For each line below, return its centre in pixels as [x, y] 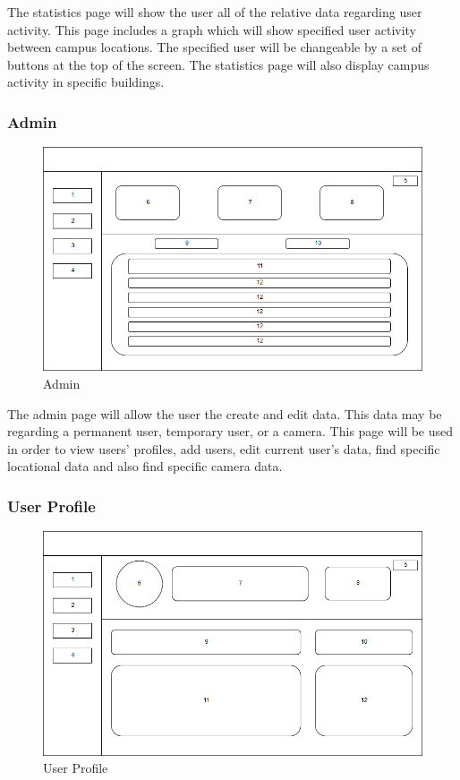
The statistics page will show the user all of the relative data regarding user [215, 12]
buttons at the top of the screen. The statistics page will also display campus [218, 64]
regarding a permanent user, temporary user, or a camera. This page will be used [230, 431]
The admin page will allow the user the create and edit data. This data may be [225, 413]
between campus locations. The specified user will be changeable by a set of [215, 47]
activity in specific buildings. [86, 82]
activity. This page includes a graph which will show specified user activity [212, 29]
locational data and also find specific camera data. [145, 466]
